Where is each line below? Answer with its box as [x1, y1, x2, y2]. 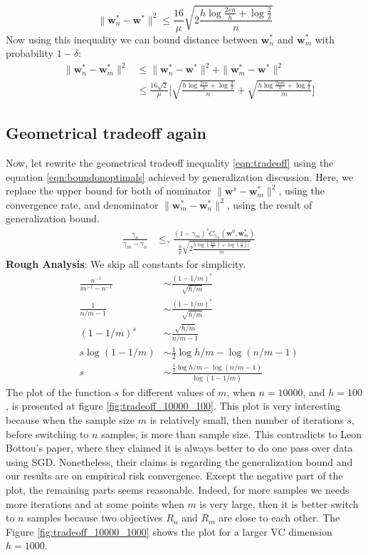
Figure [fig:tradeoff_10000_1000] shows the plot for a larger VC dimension [6, 524, 332, 539]
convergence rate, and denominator [6, 197, 159, 212]
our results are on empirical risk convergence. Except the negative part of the [6, 468, 343, 483]
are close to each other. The [219, 510, 340, 525]
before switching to [6, 426, 89, 441]
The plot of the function [6, 384, 111, 399]
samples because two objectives [27, 510, 163, 525]
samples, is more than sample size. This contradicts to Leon [101, 426, 362, 441]
